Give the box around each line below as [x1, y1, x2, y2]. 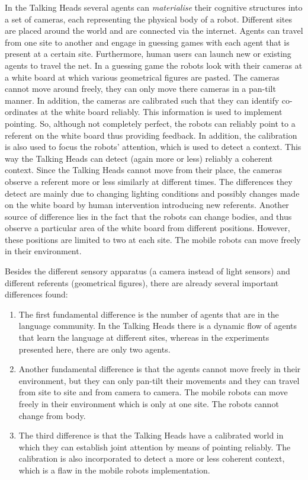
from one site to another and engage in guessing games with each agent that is [5, 36, 290, 48]
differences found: [5, 288, 68, 300]
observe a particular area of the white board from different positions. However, [5, 222, 290, 234]
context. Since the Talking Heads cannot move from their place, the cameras [5, 164, 283, 176]
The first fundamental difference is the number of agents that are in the [18, 308, 279, 320]
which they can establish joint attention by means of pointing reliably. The [18, 440, 291, 453]
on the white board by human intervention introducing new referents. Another [5, 199, 289, 211]
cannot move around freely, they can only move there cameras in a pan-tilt [5, 82, 276, 95]
